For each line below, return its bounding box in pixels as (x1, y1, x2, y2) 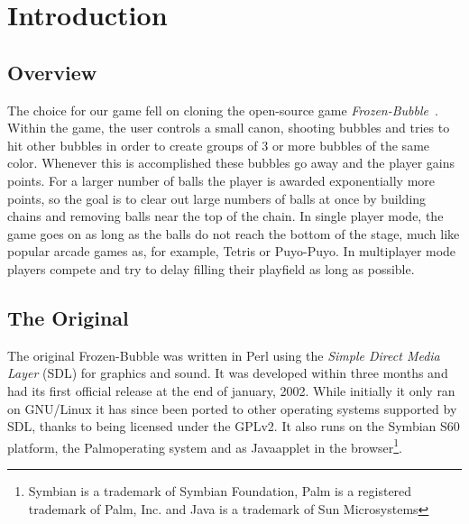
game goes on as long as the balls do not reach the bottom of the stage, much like (7, 224, 460, 243)
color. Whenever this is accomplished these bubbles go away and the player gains (7, 153, 455, 172)
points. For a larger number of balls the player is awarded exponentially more (7, 170, 435, 189)
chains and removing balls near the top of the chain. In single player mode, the (7, 207, 444, 225)
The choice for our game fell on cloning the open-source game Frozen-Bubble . (7, 100, 438, 119)
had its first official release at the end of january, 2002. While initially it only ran (7, 381, 455, 400)
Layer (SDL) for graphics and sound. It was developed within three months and (7, 363, 448, 382)
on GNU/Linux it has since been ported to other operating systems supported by (7, 399, 457, 418)
